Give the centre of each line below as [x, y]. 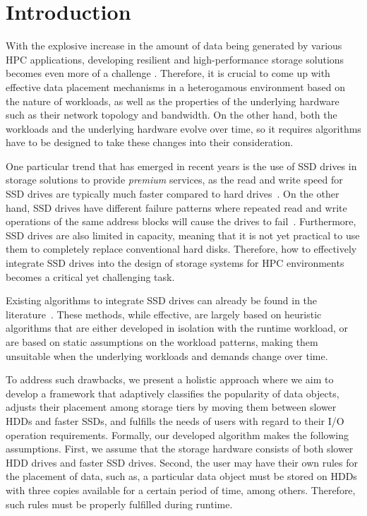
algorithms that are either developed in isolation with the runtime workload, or [177, 328]
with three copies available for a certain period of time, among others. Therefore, [181, 490]
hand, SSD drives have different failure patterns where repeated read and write [176, 207]
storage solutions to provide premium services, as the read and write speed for [174, 180]
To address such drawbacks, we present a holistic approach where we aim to [170, 379]
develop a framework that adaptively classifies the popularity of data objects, [173, 393]
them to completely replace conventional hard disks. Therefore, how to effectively [181, 249]
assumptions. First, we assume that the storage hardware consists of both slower [180, 449]
